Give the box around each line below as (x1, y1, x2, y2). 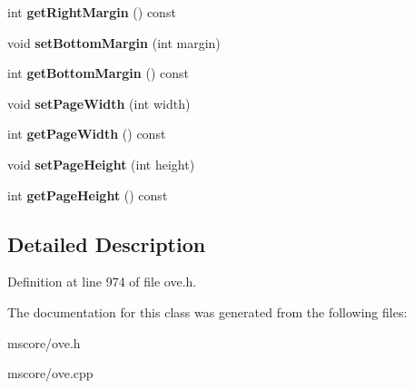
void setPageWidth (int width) (7, 93, 191, 112)
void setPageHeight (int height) (7, 154, 195, 173)
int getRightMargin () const (7, 3, 176, 21)
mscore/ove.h (7, 333, 81, 352)
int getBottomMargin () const (7, 63, 189, 83)
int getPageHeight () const (7, 185, 168, 204)
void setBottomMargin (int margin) (7, 33, 221, 52)
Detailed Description (7, 229, 206, 258)
